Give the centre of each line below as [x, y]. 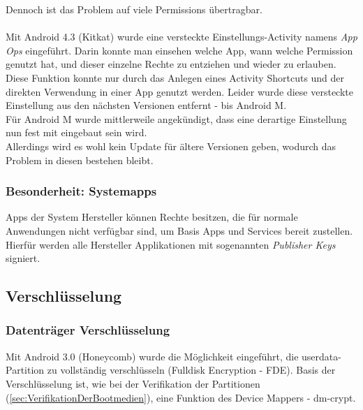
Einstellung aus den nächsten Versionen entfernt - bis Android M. [146, 105]
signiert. [23, 258]
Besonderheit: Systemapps [81, 191]
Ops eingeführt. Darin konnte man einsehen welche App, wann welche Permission [179, 50]
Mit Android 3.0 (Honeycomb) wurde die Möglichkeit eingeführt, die [152, 356]
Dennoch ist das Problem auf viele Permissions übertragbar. [134, 9]
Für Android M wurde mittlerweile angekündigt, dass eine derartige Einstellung [176, 118]
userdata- [321, 356]
